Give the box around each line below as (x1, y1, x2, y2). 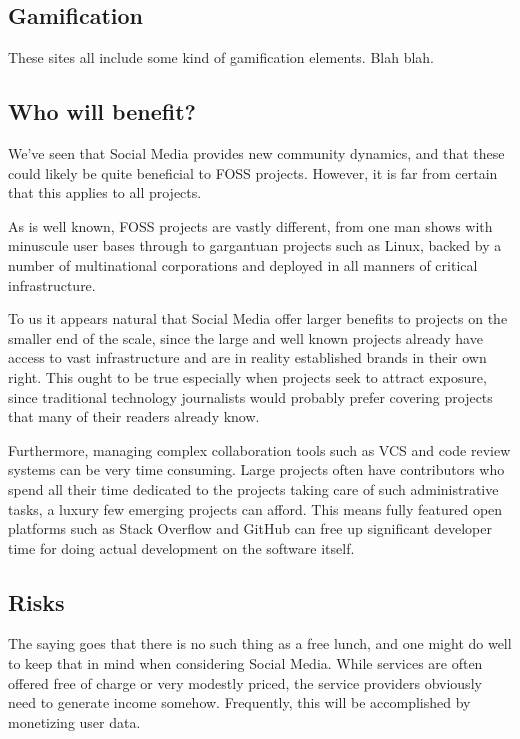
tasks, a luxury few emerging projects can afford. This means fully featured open (8, 498, 503, 519)
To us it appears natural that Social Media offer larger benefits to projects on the (8, 308, 508, 329)
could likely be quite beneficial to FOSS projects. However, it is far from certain (8, 162, 498, 183)
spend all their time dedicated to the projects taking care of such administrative (8, 478, 499, 499)
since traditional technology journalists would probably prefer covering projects (8, 386, 493, 407)
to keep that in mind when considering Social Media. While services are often (8, 653, 483, 674)
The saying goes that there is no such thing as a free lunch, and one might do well (8, 633, 512, 654)
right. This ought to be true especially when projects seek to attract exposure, (8, 366, 487, 387)
